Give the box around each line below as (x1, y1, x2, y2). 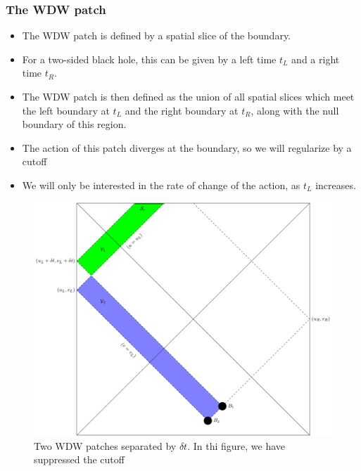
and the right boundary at (125, 103, 239, 117)
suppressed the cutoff (34, 452, 125, 467)
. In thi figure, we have (187, 438, 286, 453)
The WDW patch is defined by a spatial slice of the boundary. (22, 28, 291, 43)
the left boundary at (22, 103, 110, 117)
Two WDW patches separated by (34, 438, 177, 453)
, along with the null (251, 103, 339, 117)
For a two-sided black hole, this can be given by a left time (22, 51, 277, 66)
